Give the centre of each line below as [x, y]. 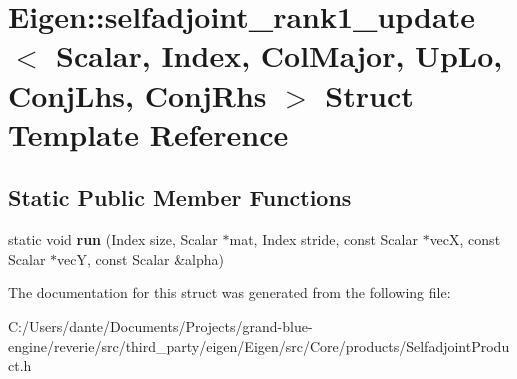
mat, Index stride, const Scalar [323, 239]
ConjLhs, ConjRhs [137, 94]
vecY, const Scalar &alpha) [140, 258]
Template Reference [148, 133]
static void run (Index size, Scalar [113, 239]
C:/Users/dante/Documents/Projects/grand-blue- [160, 325]
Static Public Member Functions [180, 197]
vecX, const [465, 239]
